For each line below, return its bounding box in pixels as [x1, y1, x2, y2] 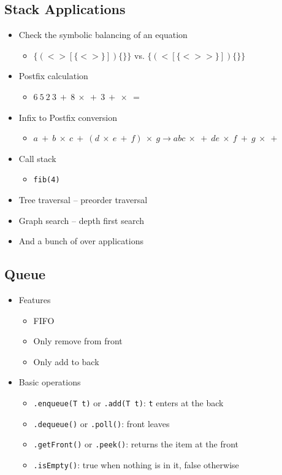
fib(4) [33, 176, 60, 185]
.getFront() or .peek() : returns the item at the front [33, 438, 239, 450]
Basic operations [18, 376, 81, 388]
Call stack [18, 152, 56, 164]
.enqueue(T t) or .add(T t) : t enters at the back [33, 396, 224, 409]
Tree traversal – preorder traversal [18, 193, 148, 206]
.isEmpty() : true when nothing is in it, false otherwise [33, 458, 239, 471]
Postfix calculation [18, 69, 88, 82]
